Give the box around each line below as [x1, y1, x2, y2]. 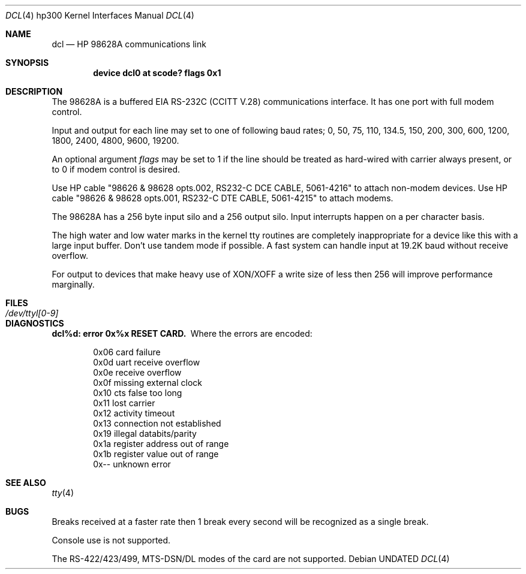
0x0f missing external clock [93, 377, 203, 388]
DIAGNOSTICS [5, 318, 64, 328]
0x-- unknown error [93, 459, 171, 469]
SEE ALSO [5, 478, 46, 488]
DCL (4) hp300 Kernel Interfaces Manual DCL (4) [5, 10, 194, 20]
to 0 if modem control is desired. [52, 164, 181, 174]
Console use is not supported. [52, 535, 171, 545]
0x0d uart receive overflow [93, 357, 200, 367]
